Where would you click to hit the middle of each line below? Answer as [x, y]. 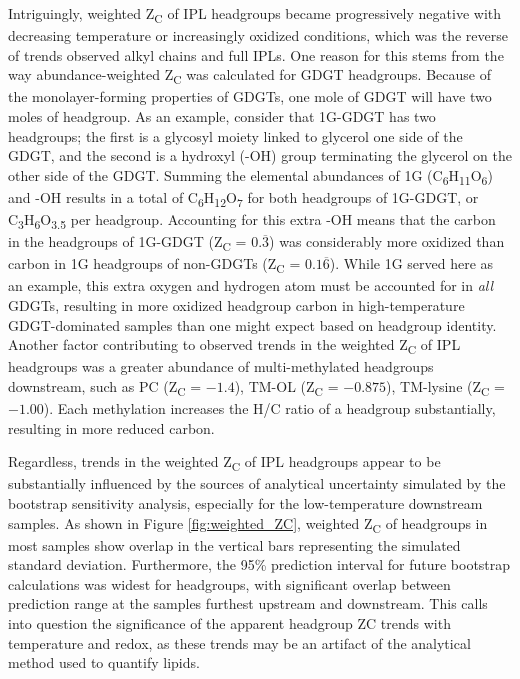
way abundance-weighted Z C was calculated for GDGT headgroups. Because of [249, 76]
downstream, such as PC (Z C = [105, 387]
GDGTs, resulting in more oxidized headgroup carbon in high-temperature [236, 305]
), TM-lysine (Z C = [445, 387]
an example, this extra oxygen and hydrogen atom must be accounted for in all [251, 285]
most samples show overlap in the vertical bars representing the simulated [234, 544]
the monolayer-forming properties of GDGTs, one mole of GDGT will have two [250, 96]
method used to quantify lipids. [104, 662]
